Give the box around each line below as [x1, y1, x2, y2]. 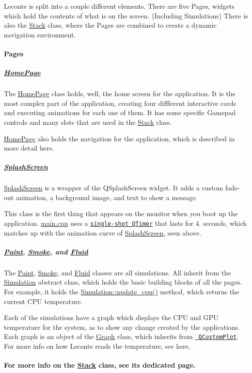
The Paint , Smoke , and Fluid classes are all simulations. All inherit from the [4, 267, 231, 277]
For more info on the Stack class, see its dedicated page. [4, 360, 196, 370]
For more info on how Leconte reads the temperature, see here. [4, 341, 190, 351]
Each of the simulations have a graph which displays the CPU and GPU [4, 312, 219, 322]
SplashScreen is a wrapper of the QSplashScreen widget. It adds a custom [4, 183, 223, 193]
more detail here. [4, 143, 54, 153]
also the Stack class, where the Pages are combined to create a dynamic [4, 20, 217, 30]
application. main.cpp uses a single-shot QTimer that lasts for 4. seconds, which [4, 218, 247, 228]
